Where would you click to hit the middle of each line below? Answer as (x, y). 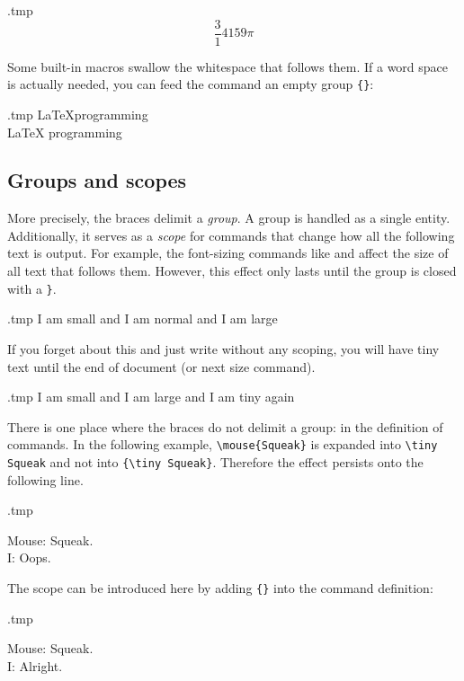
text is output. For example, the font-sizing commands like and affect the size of (228, 253)
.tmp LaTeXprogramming (78, 114)
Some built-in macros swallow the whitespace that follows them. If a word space (228, 66)
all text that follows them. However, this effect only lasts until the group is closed (232, 271)
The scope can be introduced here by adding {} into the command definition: (220, 587)
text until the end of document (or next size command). (161, 366)
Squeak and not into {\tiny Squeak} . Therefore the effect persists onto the (215, 461)
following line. (45, 479)
